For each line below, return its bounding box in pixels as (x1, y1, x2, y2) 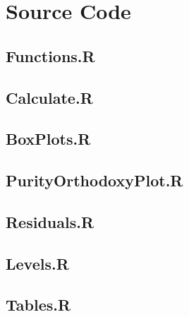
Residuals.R (6, 210, 94, 232)
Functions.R (6, 44, 95, 66)
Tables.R (6, 294, 71, 316)
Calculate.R (6, 86, 93, 108)
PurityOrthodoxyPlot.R (6, 169, 183, 191)
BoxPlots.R (6, 128, 91, 150)
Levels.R (6, 252, 69, 274)
